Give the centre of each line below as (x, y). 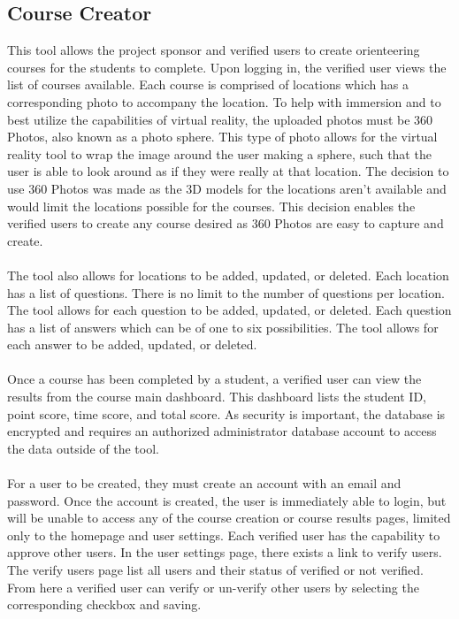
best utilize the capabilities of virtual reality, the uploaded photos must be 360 (220, 119)
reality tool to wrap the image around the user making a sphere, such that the (219, 153)
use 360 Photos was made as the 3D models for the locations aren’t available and (227, 188)
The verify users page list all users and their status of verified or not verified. (215, 570)
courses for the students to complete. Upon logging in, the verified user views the (227, 67)
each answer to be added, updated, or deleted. (132, 344)
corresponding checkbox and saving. (104, 604)
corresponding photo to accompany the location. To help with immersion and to (224, 101)
